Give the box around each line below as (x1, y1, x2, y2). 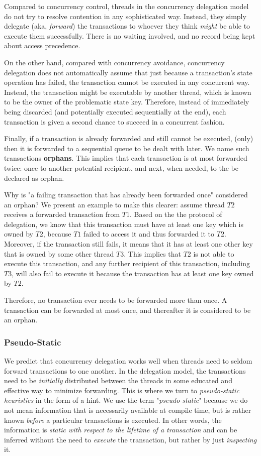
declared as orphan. (4, 172, 64, 183)
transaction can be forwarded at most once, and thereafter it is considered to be (4, 304, 251, 315)
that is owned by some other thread (4, 248, 114, 259)
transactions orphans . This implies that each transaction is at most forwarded (4, 153, 247, 163)
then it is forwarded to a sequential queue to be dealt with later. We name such (4, 143, 249, 153)
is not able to (193, 248, 234, 259)
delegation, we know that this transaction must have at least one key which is (4, 218, 243, 229)
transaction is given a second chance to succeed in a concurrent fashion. (4, 116, 225, 127)
